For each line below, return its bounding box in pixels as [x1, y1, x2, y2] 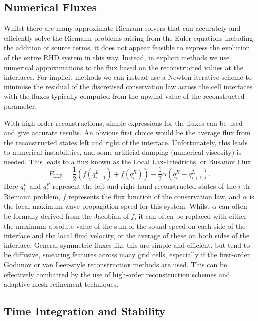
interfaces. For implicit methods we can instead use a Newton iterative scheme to [4, 72, 252, 82]
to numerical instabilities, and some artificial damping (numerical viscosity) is [4, 147, 242, 157]
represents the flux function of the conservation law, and [68, 191, 241, 201]
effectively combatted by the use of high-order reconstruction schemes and [4, 269, 230, 279]
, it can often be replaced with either [134, 210, 247, 221]
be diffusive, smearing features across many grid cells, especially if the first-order [4, 249, 250, 260]
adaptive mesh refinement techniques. [4, 279, 119, 289]
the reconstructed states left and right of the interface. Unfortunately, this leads [4, 137, 248, 147]
